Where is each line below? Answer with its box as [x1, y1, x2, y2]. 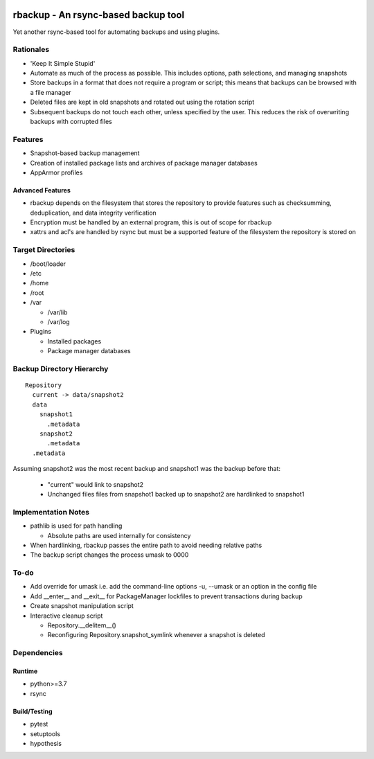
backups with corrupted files [30, 118, 112, 125]
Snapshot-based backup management [30, 149, 140, 157]
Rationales [12, 45, 50, 55]
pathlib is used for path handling [30, 521, 123, 530]
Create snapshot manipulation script [30, 602, 134, 610]
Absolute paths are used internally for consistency [47, 531, 191, 539]
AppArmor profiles [30, 168, 83, 177]
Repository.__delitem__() [47, 621, 117, 629]
